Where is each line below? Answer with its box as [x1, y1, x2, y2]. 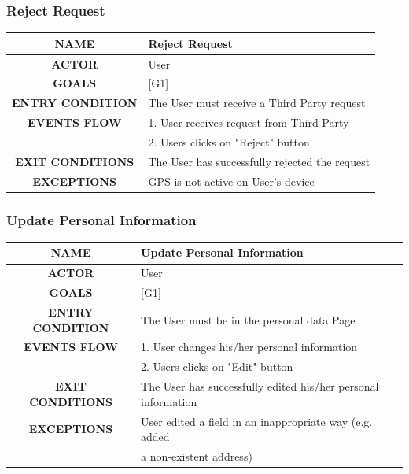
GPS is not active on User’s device [148, 172, 315, 189]
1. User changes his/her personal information [141, 339, 358, 355]
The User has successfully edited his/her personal [141, 378, 379, 394]
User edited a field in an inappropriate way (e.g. [141, 413, 373, 429]
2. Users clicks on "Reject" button [148, 133, 310, 150]
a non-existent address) [141, 447, 252, 464]
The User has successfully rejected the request [148, 153, 370, 169]
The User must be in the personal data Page [141, 311, 356, 328]
